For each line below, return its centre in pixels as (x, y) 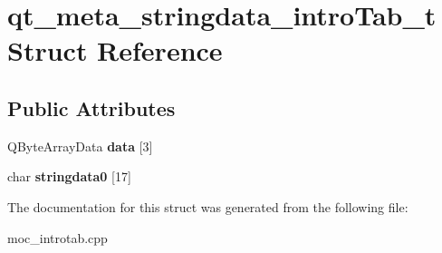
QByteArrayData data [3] (80, 146)
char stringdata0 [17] (69, 176)
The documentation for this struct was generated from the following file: (208, 206)
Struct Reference (115, 50)
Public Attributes (91, 107)
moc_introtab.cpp (58, 237)
